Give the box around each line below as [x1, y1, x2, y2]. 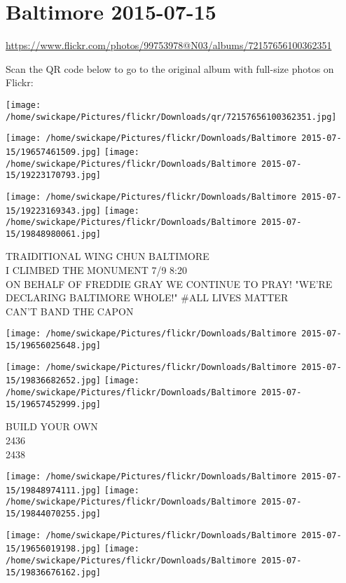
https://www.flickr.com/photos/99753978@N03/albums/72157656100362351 [6, 38, 332, 53]
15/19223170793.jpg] [6, 170, 102, 181]
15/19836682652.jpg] [6, 376, 102, 386]
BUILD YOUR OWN [6, 419, 98, 434]
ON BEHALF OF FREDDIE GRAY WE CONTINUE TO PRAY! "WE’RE [6, 276, 333, 291]
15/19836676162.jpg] [6, 567, 102, 577]
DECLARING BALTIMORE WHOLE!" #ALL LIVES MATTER [6, 290, 289, 305]
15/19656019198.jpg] [6, 544, 102, 554]
